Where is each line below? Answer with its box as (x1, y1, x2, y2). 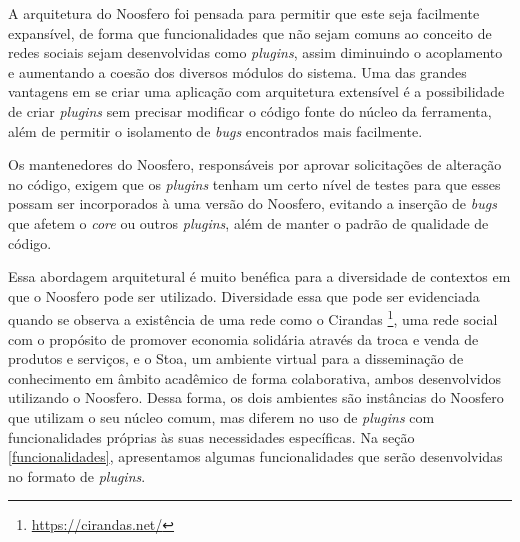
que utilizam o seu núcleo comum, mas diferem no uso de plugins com (8, 406, 435, 427)
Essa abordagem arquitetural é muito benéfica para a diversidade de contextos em (8, 266, 511, 287)
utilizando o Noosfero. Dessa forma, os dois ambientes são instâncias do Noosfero (8, 387, 504, 408)
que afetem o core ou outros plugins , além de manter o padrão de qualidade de (8, 212, 489, 233)
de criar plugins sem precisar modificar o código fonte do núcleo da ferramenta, (8, 100, 492, 121)
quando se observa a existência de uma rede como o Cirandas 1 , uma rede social (8, 306, 498, 329)
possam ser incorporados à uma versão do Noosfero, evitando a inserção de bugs (8, 193, 497, 214)
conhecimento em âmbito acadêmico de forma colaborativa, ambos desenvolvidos (8, 367, 501, 388)
